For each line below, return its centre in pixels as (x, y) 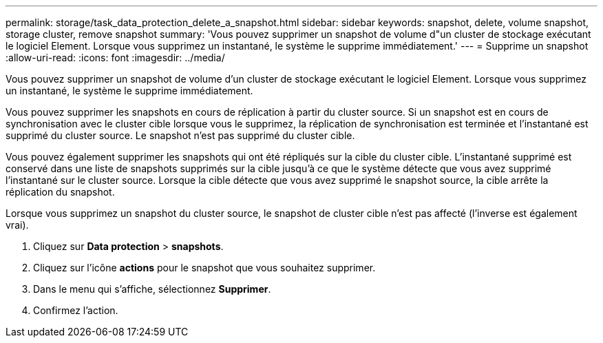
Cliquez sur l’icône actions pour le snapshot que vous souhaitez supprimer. (204, 268)
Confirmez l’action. (76, 310)
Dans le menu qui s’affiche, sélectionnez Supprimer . (152, 289)
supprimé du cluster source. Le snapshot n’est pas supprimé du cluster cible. (180, 135)
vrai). (17, 225)
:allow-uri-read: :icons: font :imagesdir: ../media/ (115, 58)
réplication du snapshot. (60, 192)
